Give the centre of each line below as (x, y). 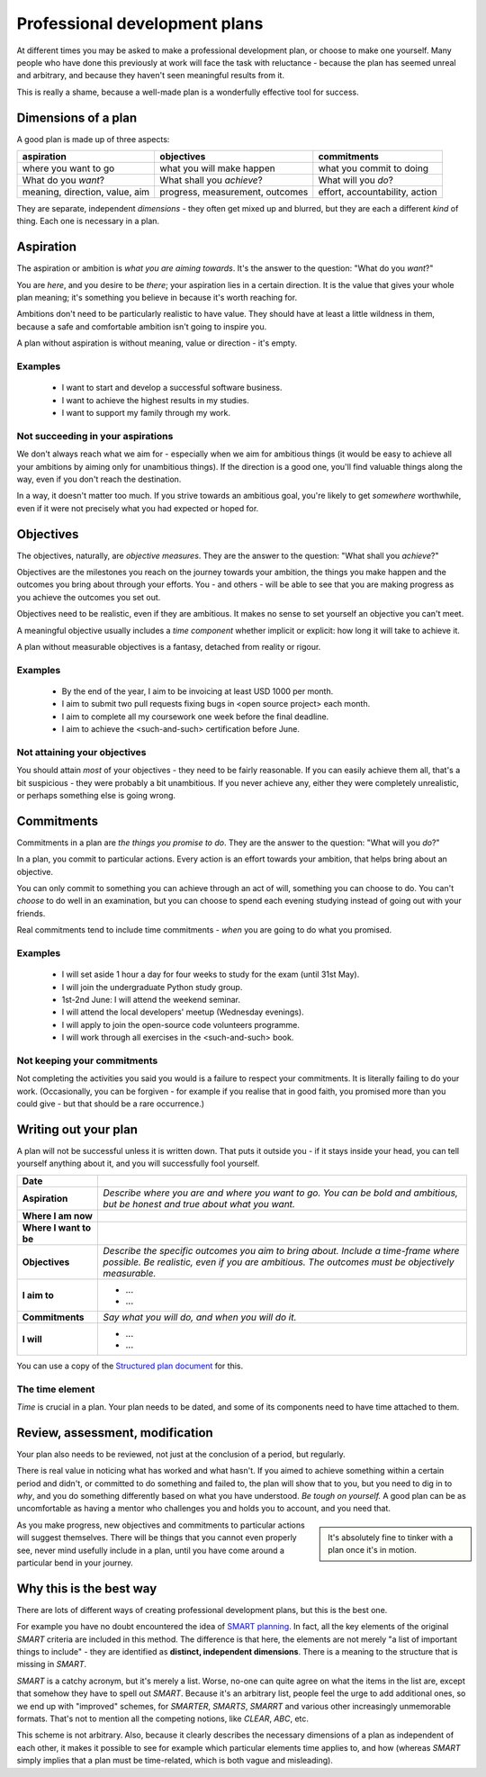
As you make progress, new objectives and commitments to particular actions (161, 1525)
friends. (31, 913)
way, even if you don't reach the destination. (99, 479)
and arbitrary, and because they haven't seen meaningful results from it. (151, 76)
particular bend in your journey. (75, 1563)
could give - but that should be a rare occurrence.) (111, 1104)
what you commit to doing (373, 168)
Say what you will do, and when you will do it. (200, 1317)
